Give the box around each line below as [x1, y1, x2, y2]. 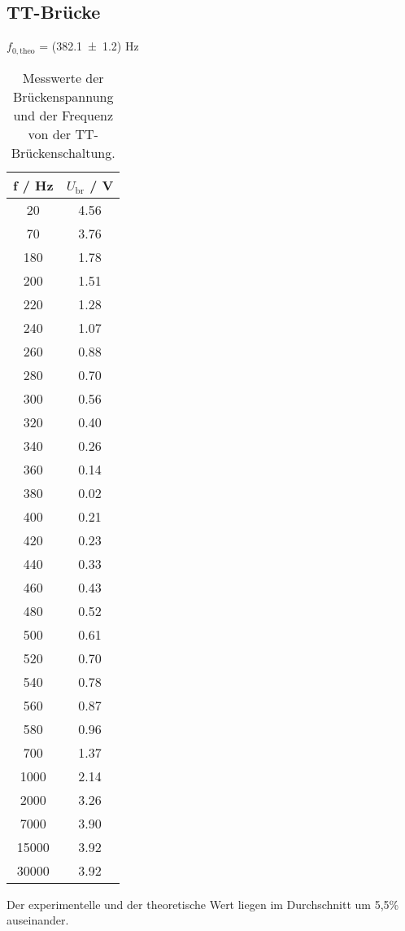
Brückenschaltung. [11, 142, 115, 162]
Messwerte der [22, 68, 104, 87]
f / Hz [13, 175, 54, 195]
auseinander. [7, 911, 69, 929]
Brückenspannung [12, 86, 114, 106]
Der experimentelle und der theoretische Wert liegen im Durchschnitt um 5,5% [7, 895, 399, 912]
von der [28, 124, 72, 143]
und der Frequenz [13, 105, 114, 125]
